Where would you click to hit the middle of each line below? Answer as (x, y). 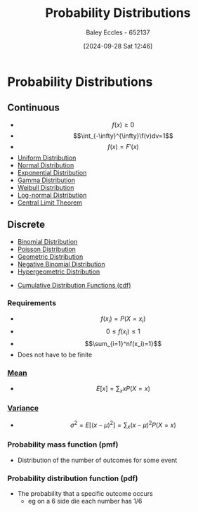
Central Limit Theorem (50, 203)
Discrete (26, 225)
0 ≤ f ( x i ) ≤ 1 (123, 332)
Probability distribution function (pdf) (73, 478)
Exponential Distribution (52, 172)
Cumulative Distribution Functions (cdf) (74, 285)
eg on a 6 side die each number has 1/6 (85, 501)
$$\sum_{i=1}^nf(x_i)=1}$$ (123, 344)
